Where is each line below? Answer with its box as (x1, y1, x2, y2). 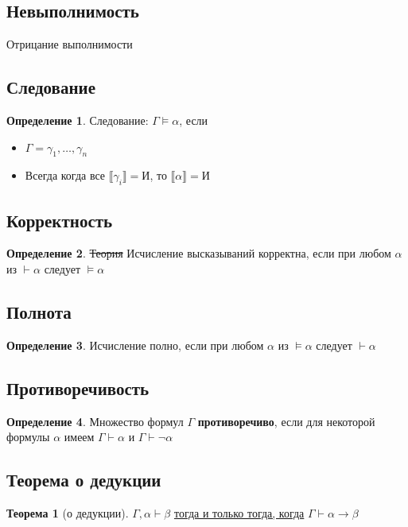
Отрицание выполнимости (6, 36, 133, 52)
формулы (6, 428, 50, 445)
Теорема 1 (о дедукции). (6, 504, 129, 521)
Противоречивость (6, 375, 150, 400)
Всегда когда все (25, 167, 106, 184)
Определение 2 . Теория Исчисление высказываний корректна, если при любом (6, 245, 391, 262)
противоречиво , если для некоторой (197, 413, 375, 429)
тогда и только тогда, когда (173, 504, 305, 521)
